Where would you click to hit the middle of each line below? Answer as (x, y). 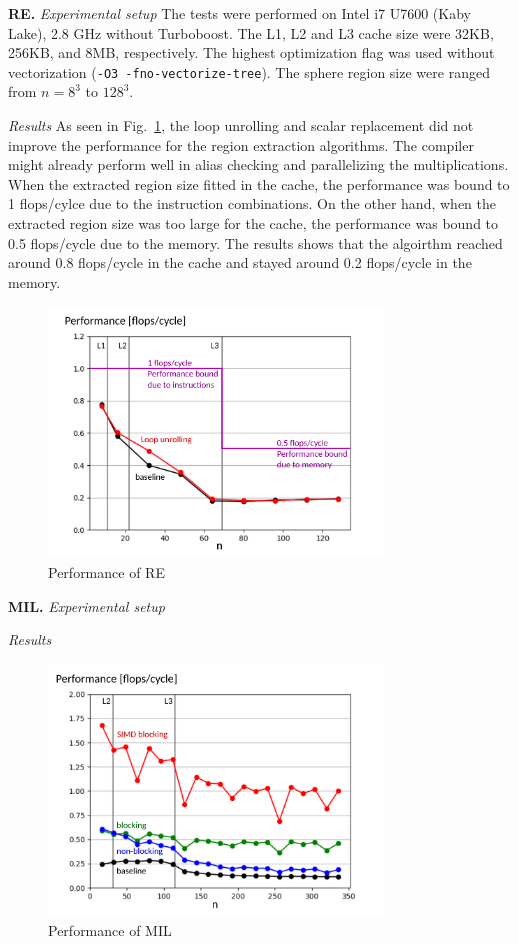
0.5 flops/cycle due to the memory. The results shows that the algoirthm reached (255, 242)
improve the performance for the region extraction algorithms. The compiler (241, 144)
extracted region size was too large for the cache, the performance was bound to (253, 223)
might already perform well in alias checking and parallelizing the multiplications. (258, 164)
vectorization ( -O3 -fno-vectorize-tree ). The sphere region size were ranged (249, 71)
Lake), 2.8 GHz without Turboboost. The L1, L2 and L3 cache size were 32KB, (251, 32)
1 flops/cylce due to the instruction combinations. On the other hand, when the (252, 203)
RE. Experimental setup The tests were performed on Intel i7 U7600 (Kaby (239, 13)
